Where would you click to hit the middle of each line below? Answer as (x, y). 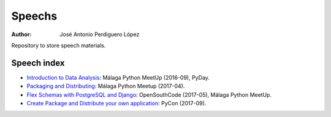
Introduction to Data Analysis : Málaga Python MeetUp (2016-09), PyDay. (118, 77)
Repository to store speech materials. (59, 45)
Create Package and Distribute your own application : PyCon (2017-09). (116, 104)
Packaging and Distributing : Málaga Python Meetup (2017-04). (106, 86)
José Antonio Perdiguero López (100, 34)
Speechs (34, 16)
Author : (21, 34)
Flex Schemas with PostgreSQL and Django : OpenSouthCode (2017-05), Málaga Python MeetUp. (149, 94)
